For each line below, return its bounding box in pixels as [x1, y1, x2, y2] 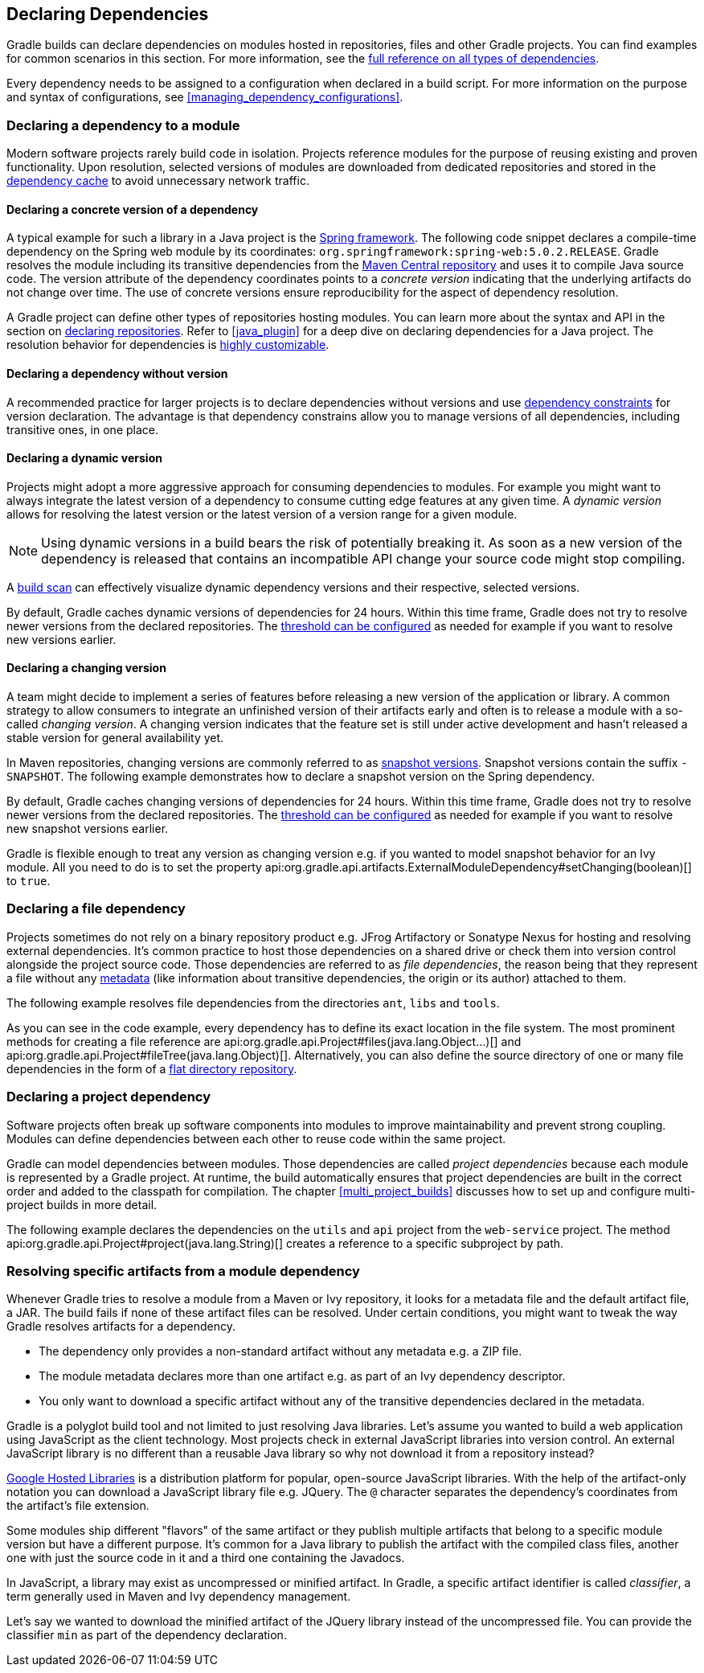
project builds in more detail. [6, 1197, 158, 1212]
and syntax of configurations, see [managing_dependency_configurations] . [6, 90, 403, 105]
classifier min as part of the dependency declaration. [6, 1628, 287, 1642]
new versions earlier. [6, 632, 117, 646]
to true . [6, 874, 51, 888]
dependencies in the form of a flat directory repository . [6, 1061, 297, 1076]
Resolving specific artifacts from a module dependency [6, 1262, 360, 1279]
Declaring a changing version [6, 661, 166, 675]
